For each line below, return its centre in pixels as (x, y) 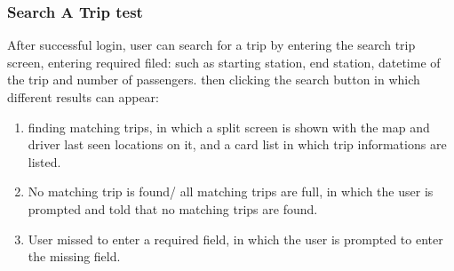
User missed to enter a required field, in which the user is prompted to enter (235, 239)
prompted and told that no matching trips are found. (173, 208)
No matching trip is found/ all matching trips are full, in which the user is (231, 191)
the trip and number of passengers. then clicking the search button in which (214, 80)
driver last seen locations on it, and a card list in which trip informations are (237, 144)
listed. (44, 161)
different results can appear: (83, 97)
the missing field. (74, 256)
